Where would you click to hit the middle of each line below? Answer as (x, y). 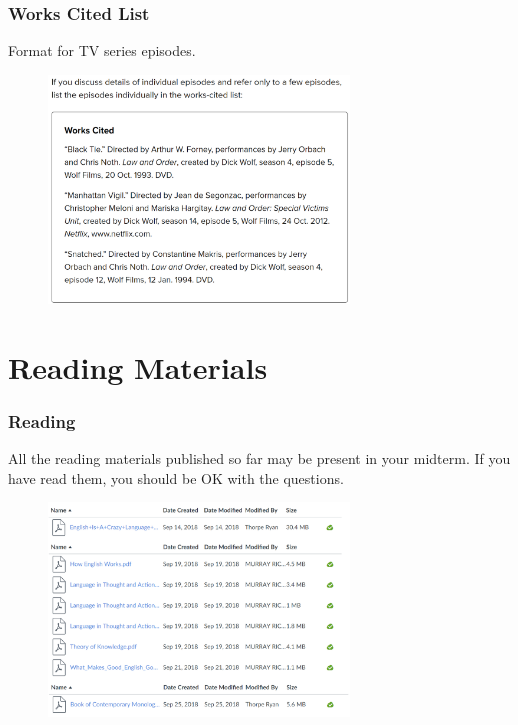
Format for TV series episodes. (102, 50)
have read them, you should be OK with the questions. (176, 477)
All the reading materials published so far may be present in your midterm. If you (259, 458)
